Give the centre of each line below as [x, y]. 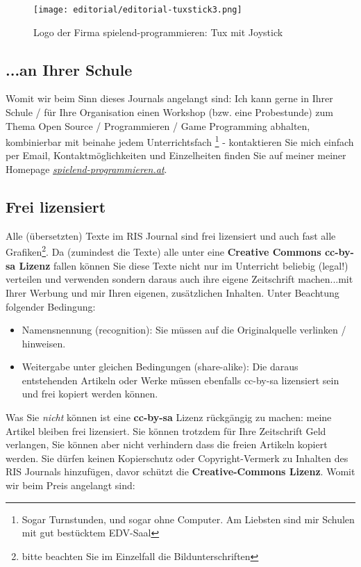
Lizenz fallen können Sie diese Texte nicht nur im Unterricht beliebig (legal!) [184, 265]
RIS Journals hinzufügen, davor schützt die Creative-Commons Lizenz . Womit [180, 471]
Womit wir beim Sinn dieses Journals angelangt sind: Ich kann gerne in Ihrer [169, 98]
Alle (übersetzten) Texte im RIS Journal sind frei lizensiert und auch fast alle [171, 235]
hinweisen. [44, 343]
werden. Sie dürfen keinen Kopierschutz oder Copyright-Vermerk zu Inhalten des [177, 458]
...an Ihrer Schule [69, 69]
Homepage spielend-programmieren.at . [86, 169]
